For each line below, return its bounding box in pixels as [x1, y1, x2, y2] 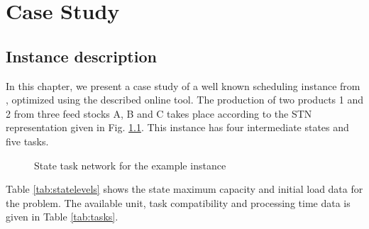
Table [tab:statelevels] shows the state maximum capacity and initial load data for [6, 181, 363, 196]
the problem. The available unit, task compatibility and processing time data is [6, 195, 351, 210]
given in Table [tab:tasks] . [6, 209, 119, 224]
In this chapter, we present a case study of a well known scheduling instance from [6, 78, 360, 93]
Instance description [6, 45, 157, 67]
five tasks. [6, 133, 49, 148]
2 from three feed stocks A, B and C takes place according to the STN [6, 106, 312, 121]
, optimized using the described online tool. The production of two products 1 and [6, 92, 363, 107]
